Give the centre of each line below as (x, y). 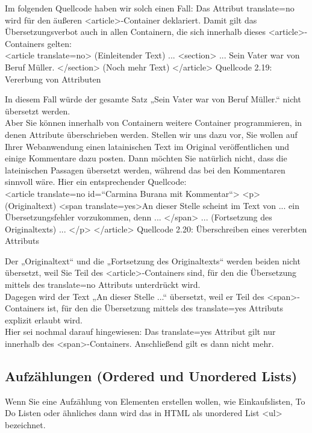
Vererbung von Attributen (53, 79)
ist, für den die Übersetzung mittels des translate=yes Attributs (165, 308)
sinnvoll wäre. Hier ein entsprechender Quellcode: (96, 182)
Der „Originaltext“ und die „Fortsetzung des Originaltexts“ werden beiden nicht (153, 260)
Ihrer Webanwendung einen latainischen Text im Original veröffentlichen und (147, 146)
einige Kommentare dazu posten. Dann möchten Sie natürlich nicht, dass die (146, 158)
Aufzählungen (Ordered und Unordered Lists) (151, 376)
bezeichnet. (25, 425)
